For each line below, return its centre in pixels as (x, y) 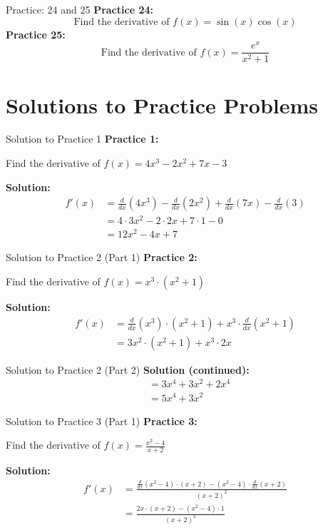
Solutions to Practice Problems (162, 105)
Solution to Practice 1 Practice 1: (82, 139)
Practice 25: (36, 34)
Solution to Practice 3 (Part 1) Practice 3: (102, 421)
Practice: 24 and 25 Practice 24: (80, 9)
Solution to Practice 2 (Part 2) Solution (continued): (128, 369)
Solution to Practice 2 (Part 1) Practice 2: (102, 257)
